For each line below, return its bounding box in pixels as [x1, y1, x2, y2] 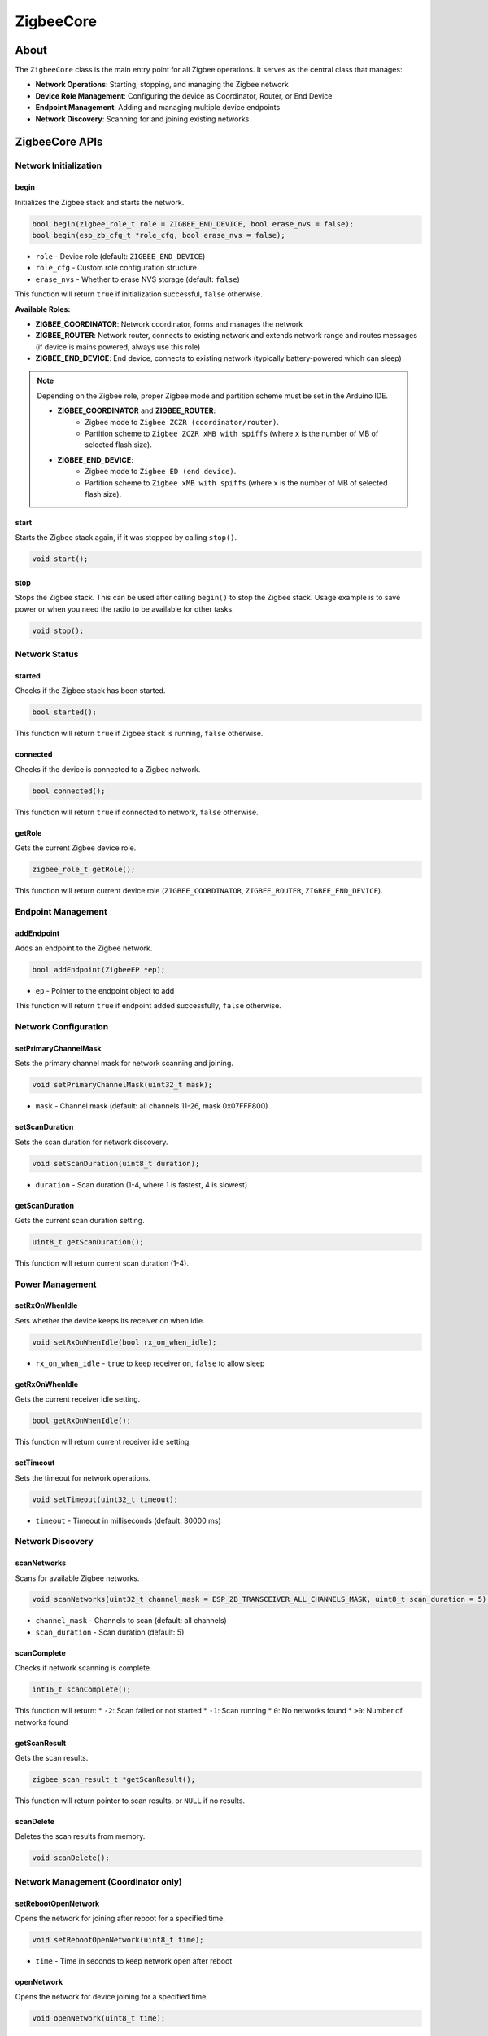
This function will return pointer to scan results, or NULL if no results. [15, 1796, 246, 1806]
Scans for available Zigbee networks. [15, 1573, 140, 1583]
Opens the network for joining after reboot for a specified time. [15, 1913, 225, 1923]
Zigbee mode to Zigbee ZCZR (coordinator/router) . [85, 417, 280, 427]
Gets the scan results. [15, 1753, 89, 1762]
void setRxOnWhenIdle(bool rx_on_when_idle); [32, 1337, 217, 1347]
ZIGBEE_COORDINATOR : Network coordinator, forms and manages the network [35, 318, 303, 329]
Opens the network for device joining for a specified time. [15, 1992, 209, 2002]
